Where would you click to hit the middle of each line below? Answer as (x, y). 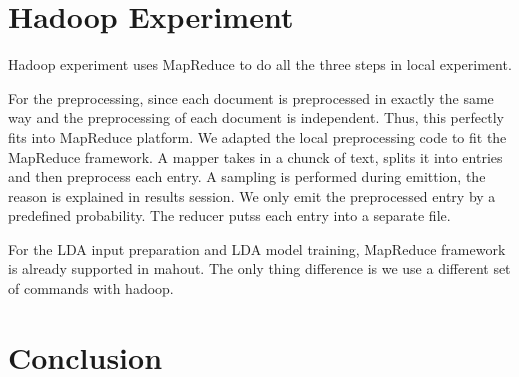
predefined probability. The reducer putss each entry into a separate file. (229, 215)
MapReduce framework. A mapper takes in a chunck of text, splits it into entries (255, 156)
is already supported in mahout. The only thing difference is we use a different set (259, 268)
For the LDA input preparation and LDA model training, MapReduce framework (257, 248)
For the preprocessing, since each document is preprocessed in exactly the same (251, 97)
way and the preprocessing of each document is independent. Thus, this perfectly (256, 117)
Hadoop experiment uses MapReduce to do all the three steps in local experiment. (260, 64)
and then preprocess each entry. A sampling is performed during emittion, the (247, 176)
